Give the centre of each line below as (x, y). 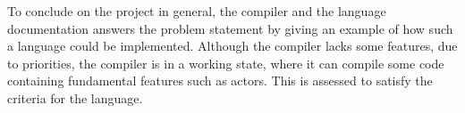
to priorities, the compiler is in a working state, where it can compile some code (226, 63)
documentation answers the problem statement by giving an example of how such (230, 28)
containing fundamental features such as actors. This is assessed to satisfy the (220, 81)
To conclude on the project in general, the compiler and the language (197, 11)
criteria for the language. (75, 97)
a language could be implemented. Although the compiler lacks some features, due (232, 46)
